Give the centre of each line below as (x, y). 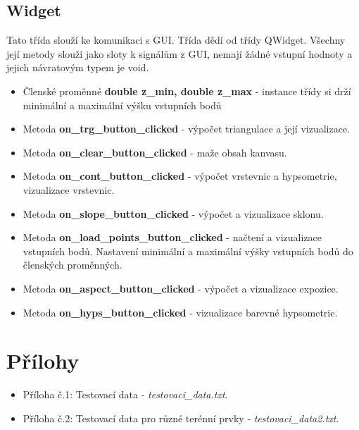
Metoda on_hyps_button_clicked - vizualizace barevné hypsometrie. (180, 312)
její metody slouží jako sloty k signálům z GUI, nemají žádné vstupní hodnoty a (179, 53)
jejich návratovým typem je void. (78, 67)
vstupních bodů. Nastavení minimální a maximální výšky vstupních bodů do (188, 251)
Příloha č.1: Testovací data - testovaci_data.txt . (125, 394)
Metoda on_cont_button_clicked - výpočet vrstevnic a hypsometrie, (180, 176)
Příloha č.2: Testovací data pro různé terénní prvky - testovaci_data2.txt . (181, 418)
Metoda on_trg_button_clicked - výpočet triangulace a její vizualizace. (187, 129)
